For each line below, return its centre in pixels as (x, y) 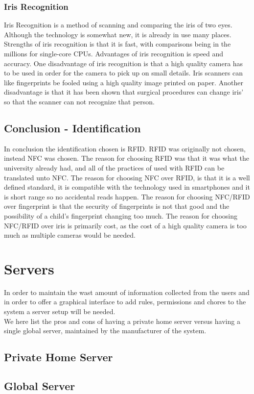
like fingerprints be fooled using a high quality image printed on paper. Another (124, 82)
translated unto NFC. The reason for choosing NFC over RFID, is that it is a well (127, 177)
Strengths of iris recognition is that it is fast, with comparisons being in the (117, 44)
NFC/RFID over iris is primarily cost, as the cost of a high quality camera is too (125, 225)
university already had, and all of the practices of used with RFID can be (114, 167)
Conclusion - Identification (72, 128)
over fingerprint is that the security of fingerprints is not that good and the (117, 206)
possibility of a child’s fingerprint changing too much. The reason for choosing (121, 215)
